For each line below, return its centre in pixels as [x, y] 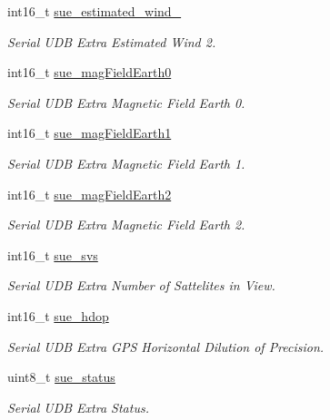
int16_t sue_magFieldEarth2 [90, 194]
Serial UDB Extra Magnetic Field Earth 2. [126, 225]
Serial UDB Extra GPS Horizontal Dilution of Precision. [166, 346]
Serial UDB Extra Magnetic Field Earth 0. [126, 102]
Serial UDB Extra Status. [78, 407]
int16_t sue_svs [53, 254]
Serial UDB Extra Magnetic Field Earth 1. [126, 163]
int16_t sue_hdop [58, 315]
